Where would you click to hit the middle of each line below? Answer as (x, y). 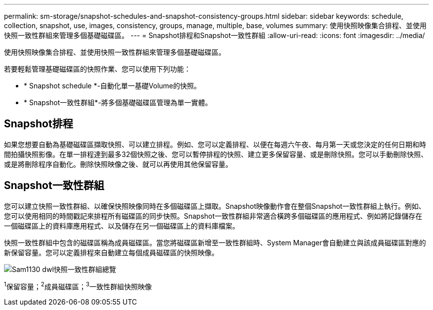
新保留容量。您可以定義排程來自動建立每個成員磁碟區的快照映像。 (111, 252)
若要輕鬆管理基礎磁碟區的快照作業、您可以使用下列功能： (97, 69)
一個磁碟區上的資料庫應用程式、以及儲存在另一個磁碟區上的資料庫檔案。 (122, 226)
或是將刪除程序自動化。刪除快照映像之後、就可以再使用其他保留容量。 (118, 164)
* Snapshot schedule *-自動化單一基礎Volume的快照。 (112, 86)
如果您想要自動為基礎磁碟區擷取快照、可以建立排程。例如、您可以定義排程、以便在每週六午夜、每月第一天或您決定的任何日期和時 (215, 144)
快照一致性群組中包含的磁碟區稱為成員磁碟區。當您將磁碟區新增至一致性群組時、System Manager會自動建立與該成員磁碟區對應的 (215, 242)
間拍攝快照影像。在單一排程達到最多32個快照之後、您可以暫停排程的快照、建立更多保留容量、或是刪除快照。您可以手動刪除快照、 (216, 154)
